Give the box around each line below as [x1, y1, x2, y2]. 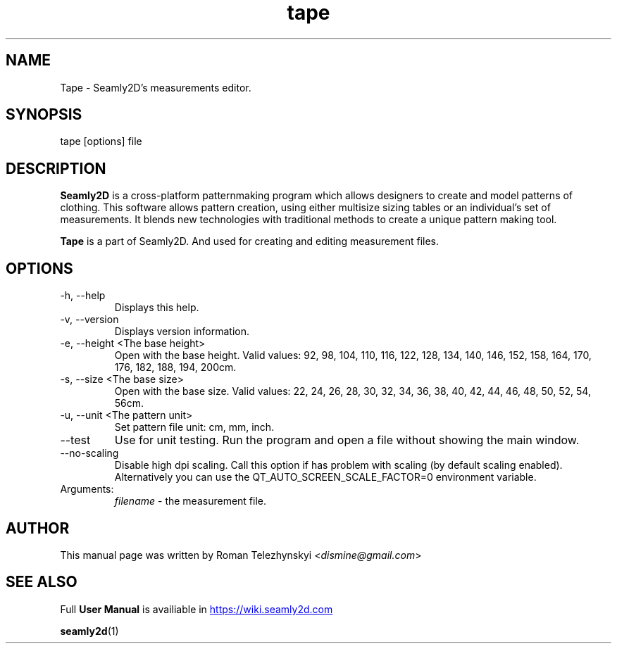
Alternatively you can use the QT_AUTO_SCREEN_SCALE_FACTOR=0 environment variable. [114, 471, 537, 484]
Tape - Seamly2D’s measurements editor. [60, 81, 251, 94]
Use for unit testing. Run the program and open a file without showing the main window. [114, 433, 580, 448]
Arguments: [60, 483, 114, 496]
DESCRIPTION [6, 159, 106, 177]
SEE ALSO [6, 573, 77, 591]
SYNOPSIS [6, 106, 82, 124]
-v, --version [60, 313, 119, 326]
